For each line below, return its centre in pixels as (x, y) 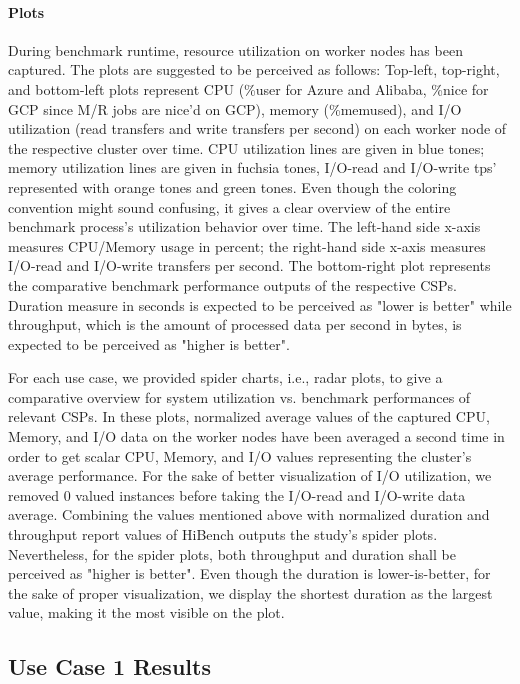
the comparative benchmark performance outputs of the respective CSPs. (233, 284)
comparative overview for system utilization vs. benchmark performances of (239, 396)
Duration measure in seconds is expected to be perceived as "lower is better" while (260, 304)
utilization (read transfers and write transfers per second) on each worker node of (257, 128)
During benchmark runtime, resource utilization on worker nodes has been (235, 49)
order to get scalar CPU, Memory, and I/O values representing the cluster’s (240, 455)
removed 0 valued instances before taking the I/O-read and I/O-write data (237, 494)
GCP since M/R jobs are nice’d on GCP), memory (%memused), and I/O (235, 108)
